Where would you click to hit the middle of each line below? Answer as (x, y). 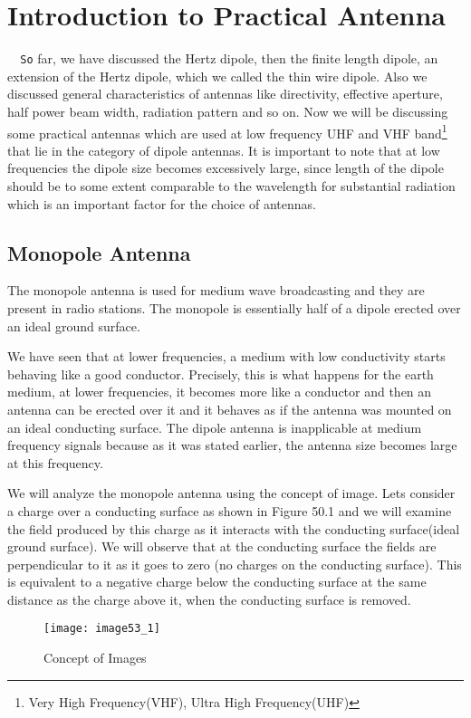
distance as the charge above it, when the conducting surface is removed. (209, 599)
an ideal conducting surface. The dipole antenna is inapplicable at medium (215, 427)
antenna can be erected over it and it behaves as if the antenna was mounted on (230, 409)
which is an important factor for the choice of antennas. (162, 203)
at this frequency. (55, 462)
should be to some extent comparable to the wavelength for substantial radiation (231, 186)
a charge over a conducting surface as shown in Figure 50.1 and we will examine (230, 510)
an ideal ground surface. (74, 325)
